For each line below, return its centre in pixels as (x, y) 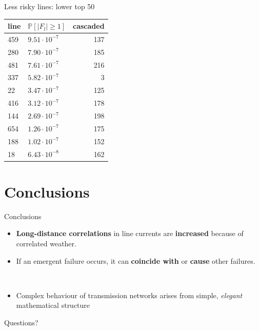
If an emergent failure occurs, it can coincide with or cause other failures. (136, 260)
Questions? (21, 322)
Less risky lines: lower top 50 (49, 6)
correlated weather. (46, 243)
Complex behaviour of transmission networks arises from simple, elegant (129, 295)
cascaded (89, 26)
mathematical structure (53, 305)
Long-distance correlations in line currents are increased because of (130, 233)
